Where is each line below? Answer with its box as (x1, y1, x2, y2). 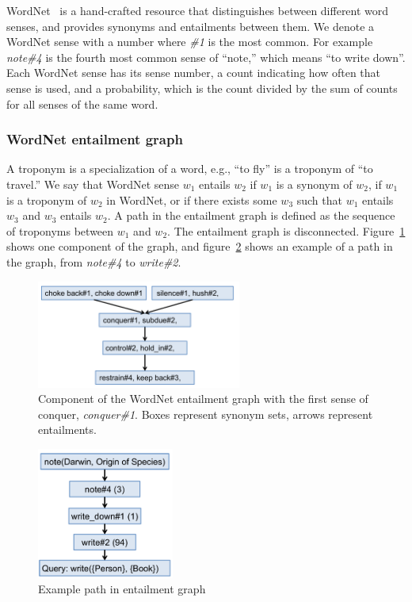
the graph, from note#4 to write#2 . (6, 253, 181, 270)
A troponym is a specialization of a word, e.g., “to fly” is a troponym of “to (6, 160, 373, 177)
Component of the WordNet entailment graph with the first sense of (38, 390, 368, 407)
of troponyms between (6, 222, 114, 239)
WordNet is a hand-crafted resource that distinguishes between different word (6, 2, 389, 18)
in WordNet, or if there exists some (106, 191, 277, 208)
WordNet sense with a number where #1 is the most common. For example (6, 33, 373, 50)
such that (296, 191, 342, 208)
